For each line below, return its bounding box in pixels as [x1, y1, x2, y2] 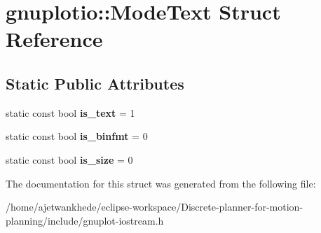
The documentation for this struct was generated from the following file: [6, 176, 316, 190]
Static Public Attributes [6, 72, 184, 94]
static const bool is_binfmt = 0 [6, 129, 148, 143]
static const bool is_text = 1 [6, 105, 135, 120]
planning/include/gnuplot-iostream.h [6, 213, 164, 227]
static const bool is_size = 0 [6, 152, 133, 167]
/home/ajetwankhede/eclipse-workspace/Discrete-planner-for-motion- [6, 199, 303, 214]
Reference [6, 24, 103, 53]
